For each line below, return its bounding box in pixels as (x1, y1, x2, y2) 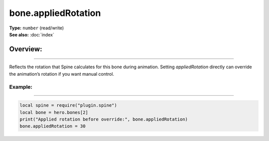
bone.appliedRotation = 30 (19, 124, 86, 129)
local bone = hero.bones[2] (19, 110, 88, 115)
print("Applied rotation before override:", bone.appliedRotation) (19, 117, 188, 122)
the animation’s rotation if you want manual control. (9, 71, 115, 77)
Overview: (9, 45, 42, 53)
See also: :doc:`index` (9, 31, 54, 37)
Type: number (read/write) (9, 25, 64, 31)
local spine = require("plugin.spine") (19, 103, 117, 108)
